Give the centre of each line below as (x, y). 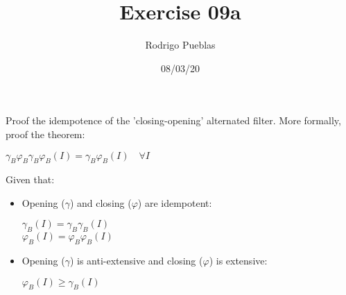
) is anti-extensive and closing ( (136, 261)
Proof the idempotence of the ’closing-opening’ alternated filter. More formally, (173, 120)
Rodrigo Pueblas (180, 45)
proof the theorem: (45, 134)
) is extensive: (238, 261)
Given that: (30, 179)
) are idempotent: (175, 202)
